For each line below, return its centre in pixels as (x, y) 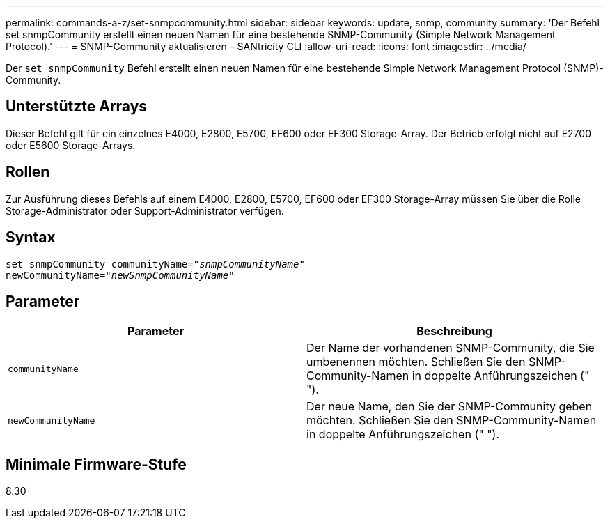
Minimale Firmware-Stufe (96, 464)
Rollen (28, 172)
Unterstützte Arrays (77, 107)
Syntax (31, 238)
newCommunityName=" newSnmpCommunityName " (120, 275)
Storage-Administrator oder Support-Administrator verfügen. (145, 210)
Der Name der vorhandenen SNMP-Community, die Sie (451, 348)
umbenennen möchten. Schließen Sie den (416, 362)
